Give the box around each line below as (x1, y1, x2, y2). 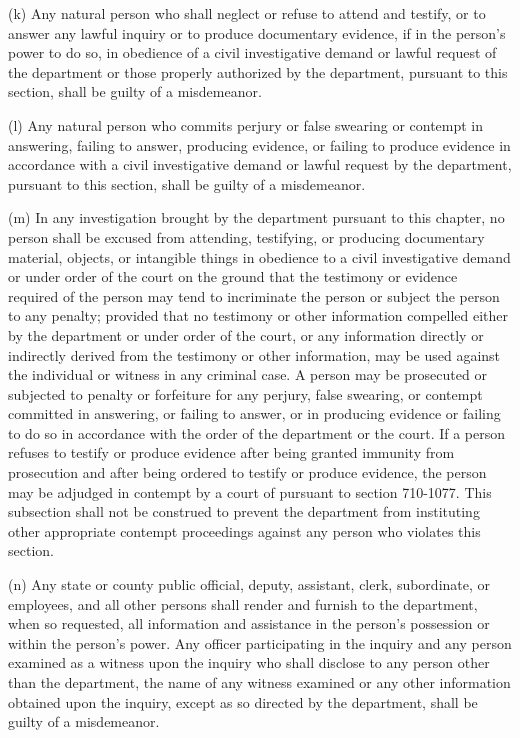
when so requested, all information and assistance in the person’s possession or (8, 613, 490, 634)
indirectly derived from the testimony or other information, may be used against (8, 344, 501, 365)
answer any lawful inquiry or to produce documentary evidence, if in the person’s (8, 22, 506, 43)
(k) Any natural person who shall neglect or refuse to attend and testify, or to (8, 3, 486, 23)
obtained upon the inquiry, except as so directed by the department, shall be (8, 691, 478, 712)
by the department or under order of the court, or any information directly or (8, 324, 484, 345)
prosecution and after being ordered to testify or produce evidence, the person (8, 462, 487, 483)
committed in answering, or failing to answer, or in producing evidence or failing (8, 403, 501, 424)
